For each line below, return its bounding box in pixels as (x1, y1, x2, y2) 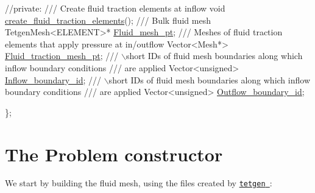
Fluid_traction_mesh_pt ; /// (5, 49, 119, 62)
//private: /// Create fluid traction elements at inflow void (5, 2, 225, 14)
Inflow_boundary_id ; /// (5, 73, 101, 86)
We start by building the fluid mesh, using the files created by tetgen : (5, 177, 272, 189)
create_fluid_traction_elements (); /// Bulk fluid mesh (5, 13, 211, 26)
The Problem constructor (5, 141, 223, 166)
